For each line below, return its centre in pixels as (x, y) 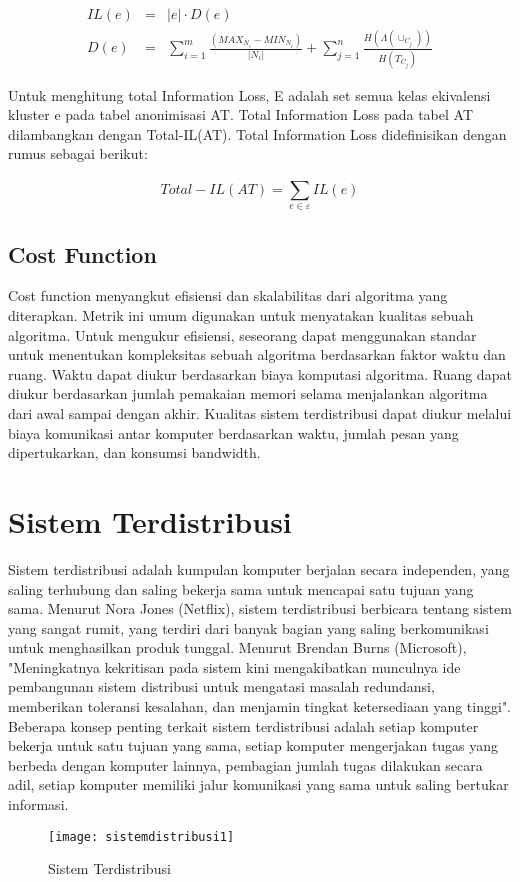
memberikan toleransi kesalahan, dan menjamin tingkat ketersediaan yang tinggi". (260, 706)
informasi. (38, 804)
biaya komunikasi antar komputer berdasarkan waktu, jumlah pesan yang (233, 432)
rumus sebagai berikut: (78, 153)
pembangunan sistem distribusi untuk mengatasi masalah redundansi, (221, 686)
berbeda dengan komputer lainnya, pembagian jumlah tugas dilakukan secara (245, 764)
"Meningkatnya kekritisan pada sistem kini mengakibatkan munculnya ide (234, 666)
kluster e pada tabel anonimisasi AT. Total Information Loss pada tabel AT (241, 114)
